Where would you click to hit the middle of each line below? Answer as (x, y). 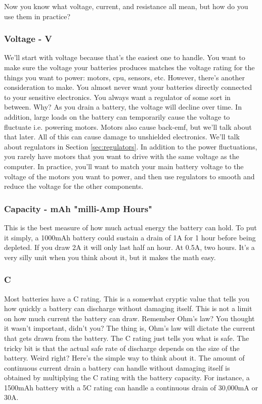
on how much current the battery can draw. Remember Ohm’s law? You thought (129, 318)
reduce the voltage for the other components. (74, 186)
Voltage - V (28, 39)
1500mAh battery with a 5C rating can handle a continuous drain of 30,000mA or (131, 387)
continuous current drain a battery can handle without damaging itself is (117, 367)
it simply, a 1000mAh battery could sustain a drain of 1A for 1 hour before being (130, 237)
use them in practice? (37, 16)
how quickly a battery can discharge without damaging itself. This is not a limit (128, 308)
